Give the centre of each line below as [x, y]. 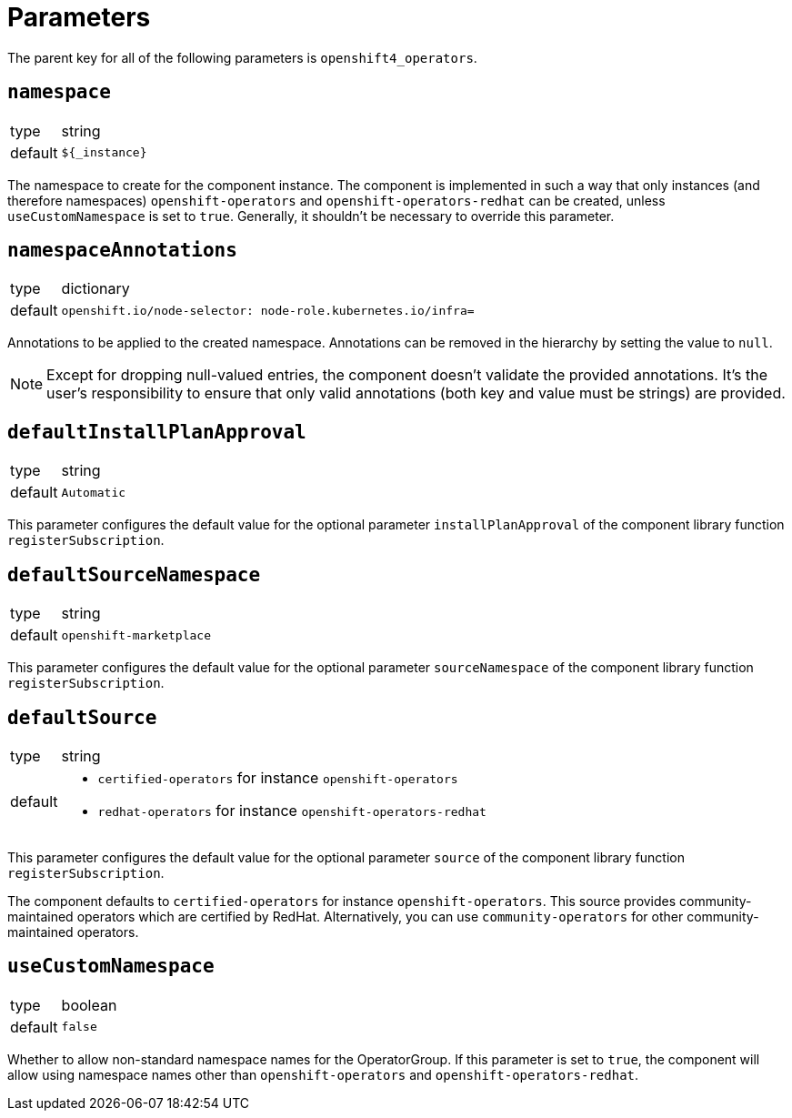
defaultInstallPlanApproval [157, 432]
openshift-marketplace [136, 635]
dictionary [95, 289]
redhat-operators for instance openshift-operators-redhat [292, 810]
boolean [89, 1005]
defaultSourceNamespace [134, 574]
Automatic [94, 492]
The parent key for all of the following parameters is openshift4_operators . [242, 57]
